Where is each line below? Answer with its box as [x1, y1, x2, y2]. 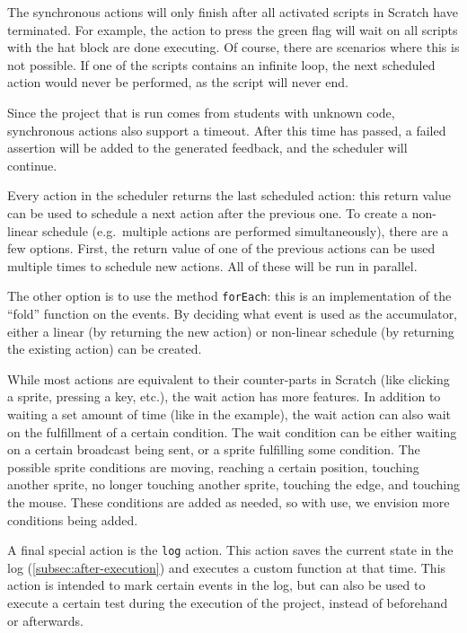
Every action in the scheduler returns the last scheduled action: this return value [7, 186, 451, 205]
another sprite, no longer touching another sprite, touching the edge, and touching [7, 475, 461, 494]
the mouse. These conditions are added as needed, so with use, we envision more [7, 492, 450, 511]
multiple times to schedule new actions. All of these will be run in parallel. [7, 256, 418, 275]
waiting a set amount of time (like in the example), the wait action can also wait [7, 404, 451, 423]
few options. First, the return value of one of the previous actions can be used [7, 239, 436, 258]
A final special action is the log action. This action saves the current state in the [7, 541, 454, 559]
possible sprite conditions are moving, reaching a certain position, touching [7, 457, 419, 476]
